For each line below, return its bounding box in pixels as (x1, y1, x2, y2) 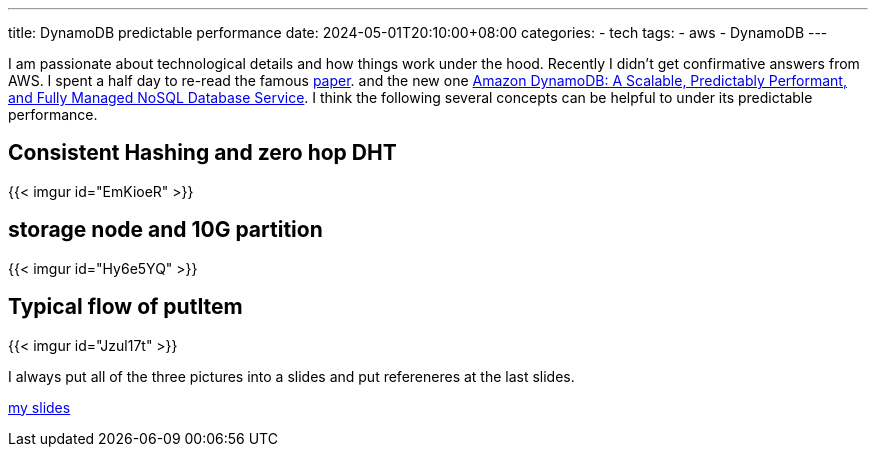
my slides (8, 398, 71, 416)
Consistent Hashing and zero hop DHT (8, 140, 397, 166)
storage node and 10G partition (8, 217, 323, 243)
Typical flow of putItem (8, 294, 243, 320)
